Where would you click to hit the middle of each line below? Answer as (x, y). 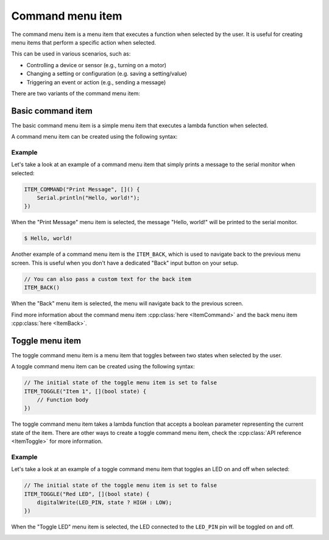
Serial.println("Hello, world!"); (88, 198)
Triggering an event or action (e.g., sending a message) (96, 82)
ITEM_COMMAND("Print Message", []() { (82, 189)
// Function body (63, 400)
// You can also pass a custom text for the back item (108, 279)
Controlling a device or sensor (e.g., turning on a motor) (97, 65)
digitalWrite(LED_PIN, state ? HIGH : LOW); (104, 503)
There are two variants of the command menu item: (76, 93)
